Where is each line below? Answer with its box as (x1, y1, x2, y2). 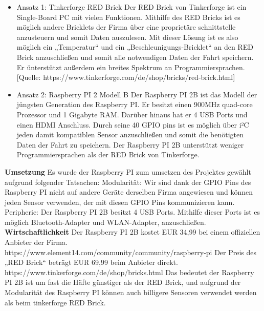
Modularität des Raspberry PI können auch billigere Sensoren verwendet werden (5, 287, 257, 298)
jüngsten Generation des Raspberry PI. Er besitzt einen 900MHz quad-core (16, 99, 253, 110)
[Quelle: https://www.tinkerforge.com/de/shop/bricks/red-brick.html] (16, 72, 235, 82)
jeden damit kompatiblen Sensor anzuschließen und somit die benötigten (16, 129, 244, 140)
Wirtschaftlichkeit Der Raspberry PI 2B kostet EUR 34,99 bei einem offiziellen (5, 226, 260, 237)
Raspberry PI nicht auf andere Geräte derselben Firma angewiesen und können (5, 186, 253, 197)
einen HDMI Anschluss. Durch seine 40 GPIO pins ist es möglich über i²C (16, 119, 249, 130)
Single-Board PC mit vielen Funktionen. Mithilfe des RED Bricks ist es (16, 11, 240, 22)
